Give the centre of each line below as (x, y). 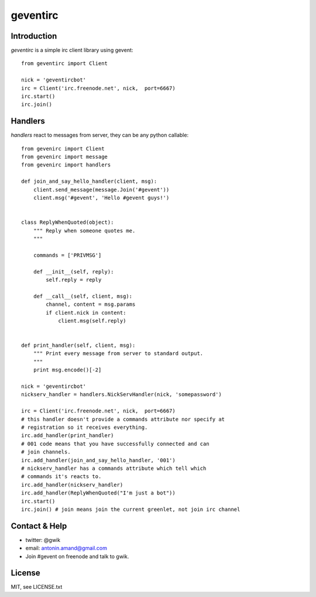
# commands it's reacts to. (61, 477)
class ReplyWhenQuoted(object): (68, 222)
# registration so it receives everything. (85, 427)
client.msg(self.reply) (92, 320)
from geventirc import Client (65, 64)
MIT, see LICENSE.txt (37, 587)
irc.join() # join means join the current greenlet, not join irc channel (131, 509)
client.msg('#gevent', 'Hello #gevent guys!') (101, 198)
